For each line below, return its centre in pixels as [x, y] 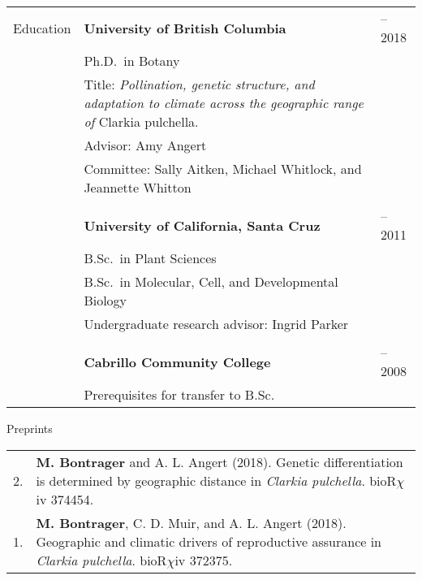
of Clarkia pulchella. [141, 121]
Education [42, 28]
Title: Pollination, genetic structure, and [199, 84]
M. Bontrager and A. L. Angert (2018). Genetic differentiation [220, 461]
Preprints [30, 428]
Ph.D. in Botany [132, 61]
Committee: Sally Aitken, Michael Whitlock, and [223, 169]
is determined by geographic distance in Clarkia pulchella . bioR [216, 480]
